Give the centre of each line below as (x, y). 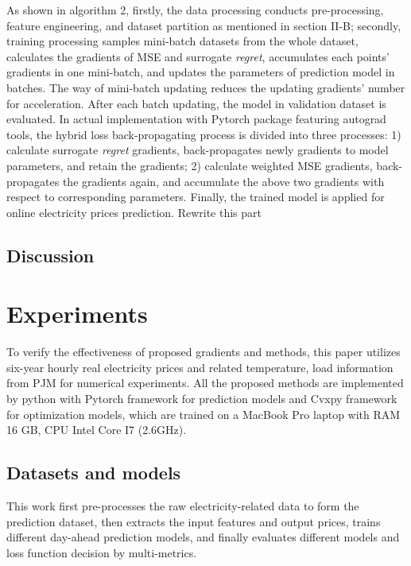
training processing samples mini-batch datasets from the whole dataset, (182, 41)
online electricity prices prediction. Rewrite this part (134, 212)
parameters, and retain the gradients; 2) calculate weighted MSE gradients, (190, 165)
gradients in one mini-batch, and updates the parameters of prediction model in (201, 72)
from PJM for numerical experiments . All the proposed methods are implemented (205, 383)
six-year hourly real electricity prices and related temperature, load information (200, 367)
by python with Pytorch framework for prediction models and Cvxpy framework (202, 398)
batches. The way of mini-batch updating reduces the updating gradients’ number (206, 87)
